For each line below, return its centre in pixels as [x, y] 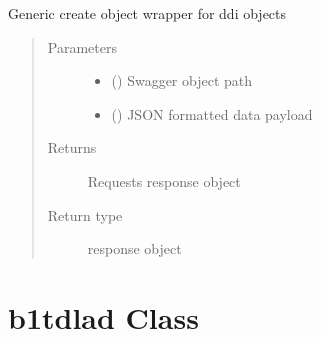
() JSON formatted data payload [212, 113]
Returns [72, 147]
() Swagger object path [182, 80]
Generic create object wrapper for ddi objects [147, 13]
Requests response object [164, 180]
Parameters [82, 46]
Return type [85, 214]
